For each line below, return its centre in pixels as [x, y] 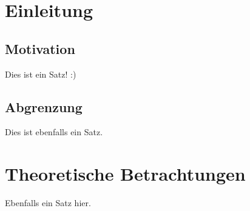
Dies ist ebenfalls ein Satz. [54, 132]
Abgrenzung [44, 106]
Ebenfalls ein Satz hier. [48, 203]
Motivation [40, 48]
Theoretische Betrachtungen [125, 174]
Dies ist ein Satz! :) [41, 74]
